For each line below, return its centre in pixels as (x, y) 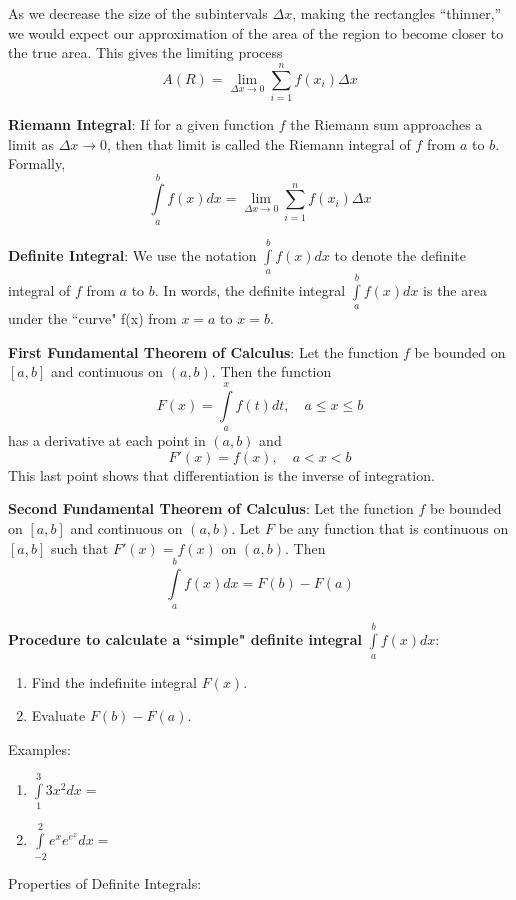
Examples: (39, 748)
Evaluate (58, 715)
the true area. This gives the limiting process (145, 52)
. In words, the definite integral (250, 289)
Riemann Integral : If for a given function (141, 123)
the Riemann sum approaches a (386, 123)
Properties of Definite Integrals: (105, 882)
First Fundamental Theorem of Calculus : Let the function (203, 351)
